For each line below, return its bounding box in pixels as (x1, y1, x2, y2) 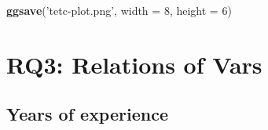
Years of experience (6, 102, 168, 126)
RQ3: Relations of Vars (6, 48, 262, 80)
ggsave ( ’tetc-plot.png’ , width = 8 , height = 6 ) (6, 2, 232, 18)
